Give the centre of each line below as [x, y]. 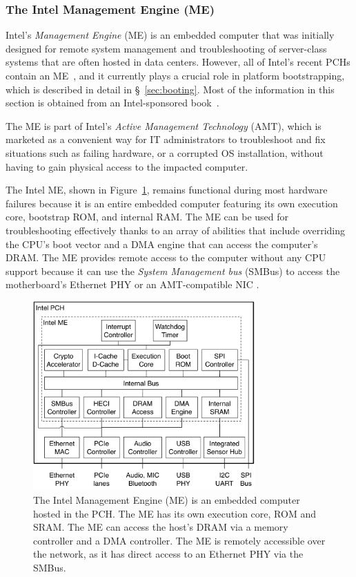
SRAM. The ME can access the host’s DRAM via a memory [161, 527]
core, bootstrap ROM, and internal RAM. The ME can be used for [147, 217]
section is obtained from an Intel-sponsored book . [112, 103]
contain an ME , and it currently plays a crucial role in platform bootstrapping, [175, 75]
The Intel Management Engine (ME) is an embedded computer [167, 500]
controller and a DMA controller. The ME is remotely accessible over [179, 540]
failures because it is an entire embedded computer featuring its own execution [172, 203]
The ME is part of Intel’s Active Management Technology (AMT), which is [164, 125]
